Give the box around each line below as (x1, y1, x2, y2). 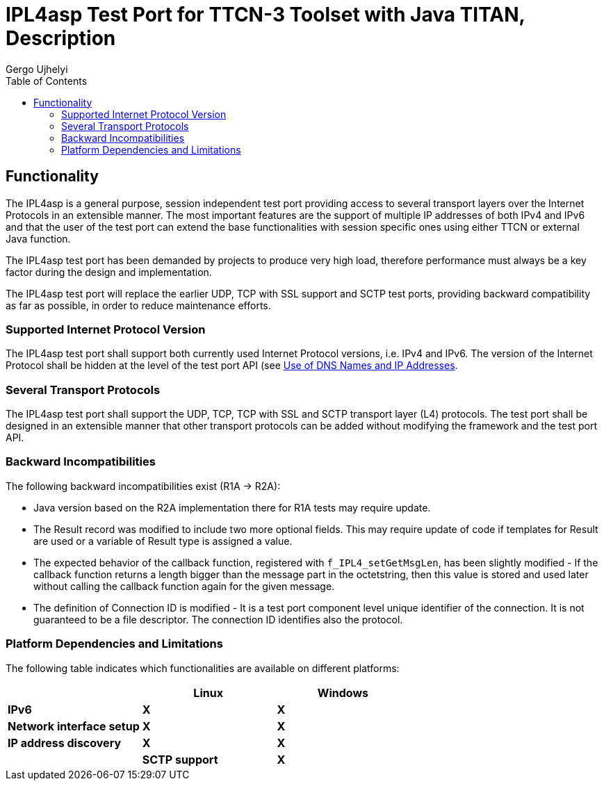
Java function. (6, 232, 71, 245)
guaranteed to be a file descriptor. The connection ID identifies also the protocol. (33, 613, 403, 625)
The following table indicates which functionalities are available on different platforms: (6, 662, 400, 674)
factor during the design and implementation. (6, 265, 212, 278)
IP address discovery (8, 735, 122, 750)
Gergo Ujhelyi (6, 63, 68, 75)
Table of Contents (6, 74, 88, 87)
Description (6, 26, 116, 50)
